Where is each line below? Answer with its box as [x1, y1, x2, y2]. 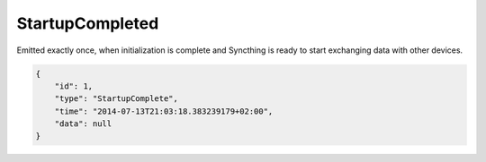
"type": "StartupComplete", [54, 94, 179, 104]
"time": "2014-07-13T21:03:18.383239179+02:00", [54, 106, 274, 116]
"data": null [54, 119, 112, 129]
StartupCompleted [16, 13, 159, 33]
